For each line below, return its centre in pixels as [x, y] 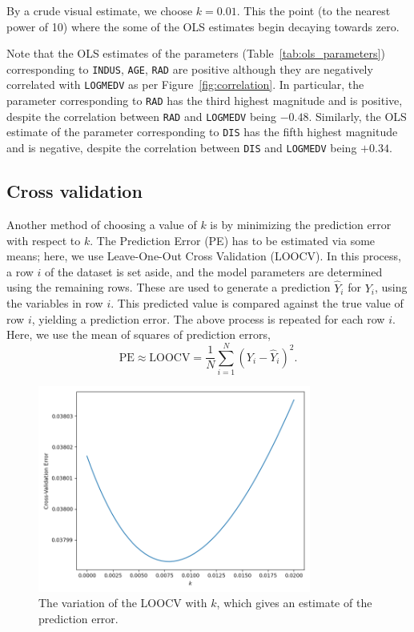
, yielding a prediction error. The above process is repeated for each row [208, 318]
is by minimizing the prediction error [301, 224]
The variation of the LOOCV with [123, 603]
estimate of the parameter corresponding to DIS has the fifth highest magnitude [202, 132]
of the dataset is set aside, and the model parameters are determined [214, 271]
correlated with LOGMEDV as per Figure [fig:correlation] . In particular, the [185, 85]
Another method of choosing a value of [102, 224]
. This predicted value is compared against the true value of [257, 303]
